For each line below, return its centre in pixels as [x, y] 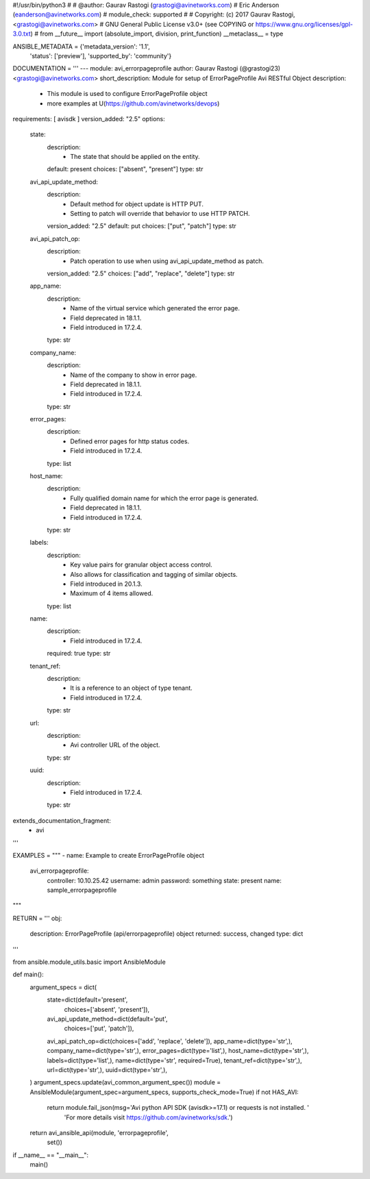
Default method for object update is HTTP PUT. [137, 204]
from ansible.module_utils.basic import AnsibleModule [89, 962]
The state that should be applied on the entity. [135, 157]
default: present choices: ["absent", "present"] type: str [125, 169]
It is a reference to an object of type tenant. [132, 688]
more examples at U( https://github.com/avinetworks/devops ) [133, 103]
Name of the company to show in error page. [134, 375]
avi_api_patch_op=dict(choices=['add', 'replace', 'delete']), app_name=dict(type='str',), [170, 1041]
